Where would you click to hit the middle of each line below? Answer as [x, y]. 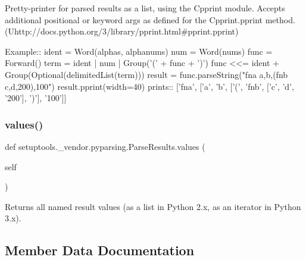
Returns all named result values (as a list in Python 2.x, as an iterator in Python [153, 206]
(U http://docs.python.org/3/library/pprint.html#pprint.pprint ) [122, 31]
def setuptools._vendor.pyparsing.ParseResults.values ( [105, 146]
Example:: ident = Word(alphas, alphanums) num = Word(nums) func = [139, 51]
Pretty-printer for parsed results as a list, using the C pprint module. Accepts [145, 8]
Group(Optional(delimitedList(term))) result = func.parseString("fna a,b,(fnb [146, 74]
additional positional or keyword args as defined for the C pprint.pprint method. [150, 19]
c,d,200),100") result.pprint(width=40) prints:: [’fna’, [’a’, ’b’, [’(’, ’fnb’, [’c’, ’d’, [149, 86]
